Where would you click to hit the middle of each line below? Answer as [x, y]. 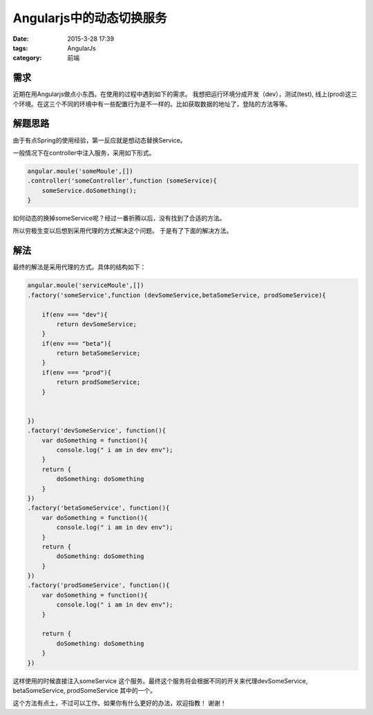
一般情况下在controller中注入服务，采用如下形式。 [84, 153]
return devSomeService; [97, 324]
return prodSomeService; [98, 382]
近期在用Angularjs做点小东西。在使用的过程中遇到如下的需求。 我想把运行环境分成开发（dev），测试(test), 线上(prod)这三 [185, 94]
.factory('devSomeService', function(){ [96, 431]
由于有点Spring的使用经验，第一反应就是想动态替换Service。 [99, 140]
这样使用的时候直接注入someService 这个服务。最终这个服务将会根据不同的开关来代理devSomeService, [160, 680]
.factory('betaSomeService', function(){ [98, 508]
